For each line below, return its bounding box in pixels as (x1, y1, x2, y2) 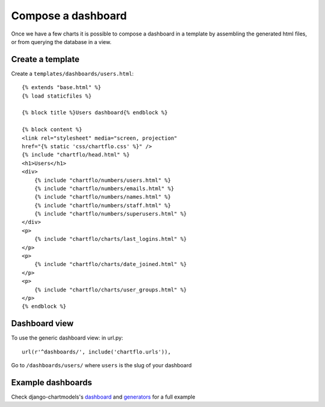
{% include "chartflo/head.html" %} (22, 151, 130, 158)
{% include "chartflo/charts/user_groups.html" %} (34, 286, 187, 293)
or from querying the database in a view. (11, 38, 111, 45)
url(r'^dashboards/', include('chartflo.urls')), (22, 348, 172, 355)
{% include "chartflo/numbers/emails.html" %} (34, 185, 175, 192)
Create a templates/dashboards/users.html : (11, 70, 134, 77)
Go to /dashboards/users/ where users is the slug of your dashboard (11, 362, 192, 369)
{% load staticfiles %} (22, 92, 92, 99)
